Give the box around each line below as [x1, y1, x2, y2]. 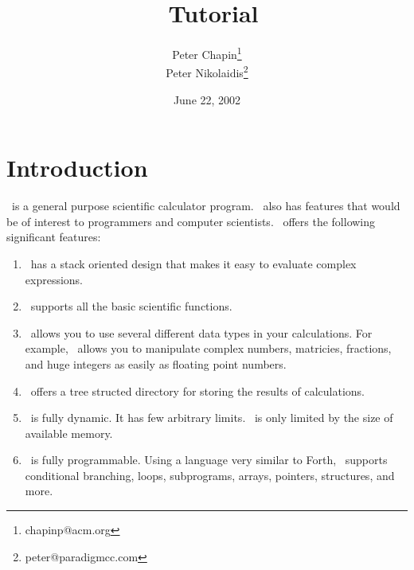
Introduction [6, 151, 148, 184]
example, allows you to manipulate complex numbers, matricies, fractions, [25, 340, 392, 357]
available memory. [25, 424, 113, 441]
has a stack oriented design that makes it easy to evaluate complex [30, 255, 357, 271]
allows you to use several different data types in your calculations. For [30, 324, 373, 341]
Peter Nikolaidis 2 [166, 62, 248, 81]
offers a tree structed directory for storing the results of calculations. [30, 382, 365, 399]
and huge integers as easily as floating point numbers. [25, 355, 287, 372]
